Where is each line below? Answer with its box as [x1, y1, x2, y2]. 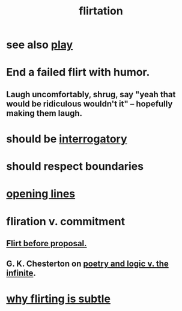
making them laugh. [6, 108, 83, 118]
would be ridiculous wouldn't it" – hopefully [6, 98, 173, 109]
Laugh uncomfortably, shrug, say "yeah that [6, 89, 176, 100]
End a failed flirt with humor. [6, 65, 150, 79]
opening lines [6, 187, 76, 201]
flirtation [79, 4, 123, 18]
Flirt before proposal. [6, 238, 87, 249]
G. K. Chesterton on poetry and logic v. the [6, 259, 169, 269]
